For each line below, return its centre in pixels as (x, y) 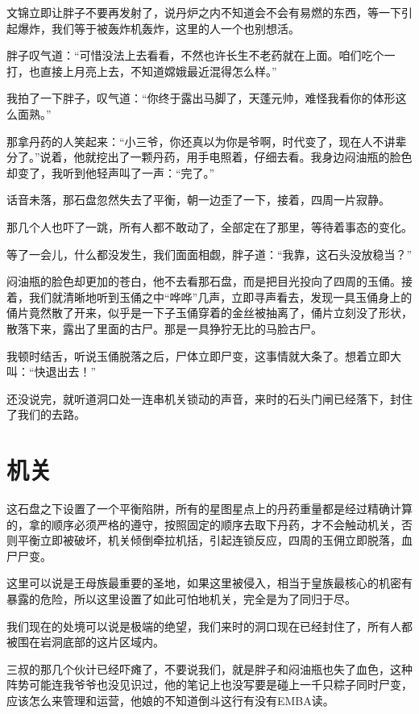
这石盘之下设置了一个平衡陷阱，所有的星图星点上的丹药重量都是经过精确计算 (209, 508)
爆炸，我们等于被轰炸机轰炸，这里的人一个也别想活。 (158, 28)
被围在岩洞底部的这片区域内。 (85, 642)
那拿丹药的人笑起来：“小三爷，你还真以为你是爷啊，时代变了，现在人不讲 (201, 141)
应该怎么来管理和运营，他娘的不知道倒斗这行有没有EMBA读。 (170, 700)
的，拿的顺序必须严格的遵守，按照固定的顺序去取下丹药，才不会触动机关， (204, 524)
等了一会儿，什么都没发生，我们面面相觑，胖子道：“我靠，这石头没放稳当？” (209, 254)
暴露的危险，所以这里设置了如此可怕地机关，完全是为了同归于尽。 (181, 598)
